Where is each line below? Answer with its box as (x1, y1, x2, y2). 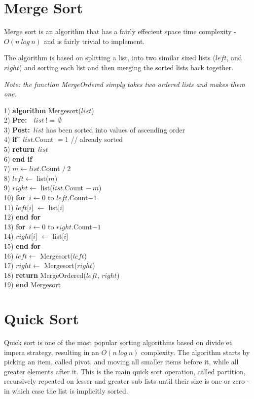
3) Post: (4, 124, 30, 134)
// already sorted (71, 134, 123, 144)
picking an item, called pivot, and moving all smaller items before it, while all (4, 356, 239, 367)
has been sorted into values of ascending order (46, 124, 185, 134)
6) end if (4, 153, 33, 164)
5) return (4, 144, 35, 154)
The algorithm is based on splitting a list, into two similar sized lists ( (4, 52, 216, 63)
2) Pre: (4, 115, 27, 125)
